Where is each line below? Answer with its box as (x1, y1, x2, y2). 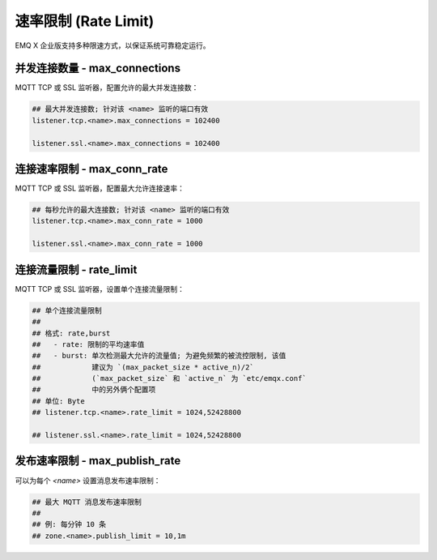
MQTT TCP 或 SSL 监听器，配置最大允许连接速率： (15, 183, 185, 194)
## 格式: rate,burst (32, 328, 111, 338)
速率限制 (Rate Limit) (15, 12, 155, 30)
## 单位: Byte (32, 396, 85, 405)
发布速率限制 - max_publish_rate (15, 454, 181, 468)
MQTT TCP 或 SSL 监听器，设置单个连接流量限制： (15, 284, 185, 293)
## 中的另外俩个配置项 (32, 385, 156, 395)
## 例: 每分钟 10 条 (32, 519, 107, 529)
